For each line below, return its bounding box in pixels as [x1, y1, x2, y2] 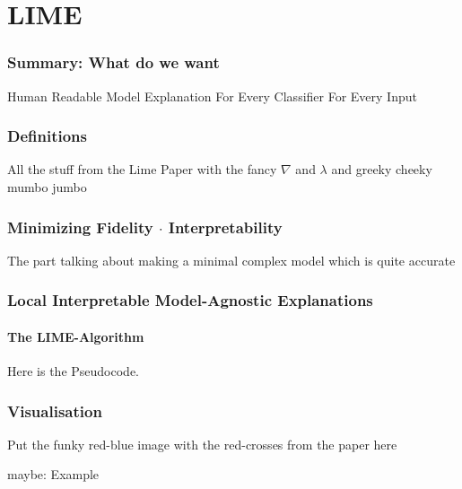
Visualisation [7, 399, 102, 422]
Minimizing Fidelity [7, 215, 153, 238]
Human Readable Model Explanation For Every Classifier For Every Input [7, 86, 417, 105]
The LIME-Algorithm [7, 327, 144, 345]
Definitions [7, 125, 87, 147]
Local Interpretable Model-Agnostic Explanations [7, 289, 373, 311]
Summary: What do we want [7, 51, 220, 74]
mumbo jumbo [7, 178, 87, 196]
